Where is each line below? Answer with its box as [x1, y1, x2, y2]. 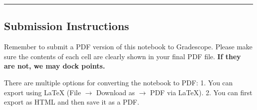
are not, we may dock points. [4, 61, 105, 71]
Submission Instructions [4, 18, 129, 34]
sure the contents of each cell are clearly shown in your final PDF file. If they [4, 51, 241, 61]
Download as [96, 87, 135, 97]
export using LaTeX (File [4, 87, 81, 97]
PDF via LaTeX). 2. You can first [150, 87, 253, 97]
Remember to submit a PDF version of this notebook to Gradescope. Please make [4, 41, 253, 52]
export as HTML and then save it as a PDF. [4, 97, 139, 107]
